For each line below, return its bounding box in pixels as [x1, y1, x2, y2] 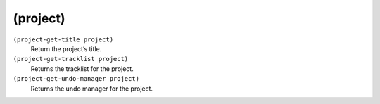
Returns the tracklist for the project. [30, 64, 134, 73]
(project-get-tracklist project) [13, 55, 129, 63]
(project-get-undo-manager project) [13, 74, 140, 83]
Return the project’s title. [30, 44, 102, 53]
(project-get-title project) [13, 35, 114, 44]
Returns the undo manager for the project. [30, 84, 153, 93]
